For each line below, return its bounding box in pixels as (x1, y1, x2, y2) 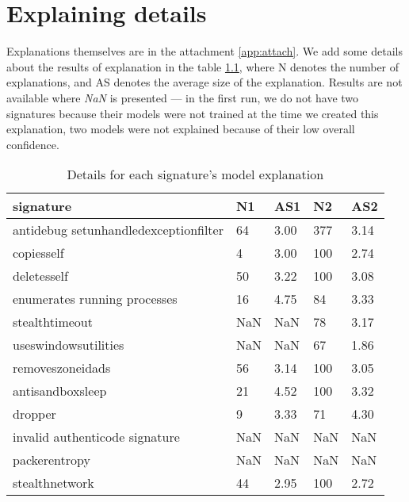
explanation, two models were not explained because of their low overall (6, 121, 355, 137)
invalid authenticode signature (13, 427, 180, 446)
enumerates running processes (13, 289, 178, 308)
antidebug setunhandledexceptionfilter (13, 220, 224, 240)
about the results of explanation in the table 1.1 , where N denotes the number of (6, 58, 399, 75)
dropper (13, 404, 56, 423)
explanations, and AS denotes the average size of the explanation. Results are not (6, 74, 403, 90)
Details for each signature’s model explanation (67, 165, 324, 184)
